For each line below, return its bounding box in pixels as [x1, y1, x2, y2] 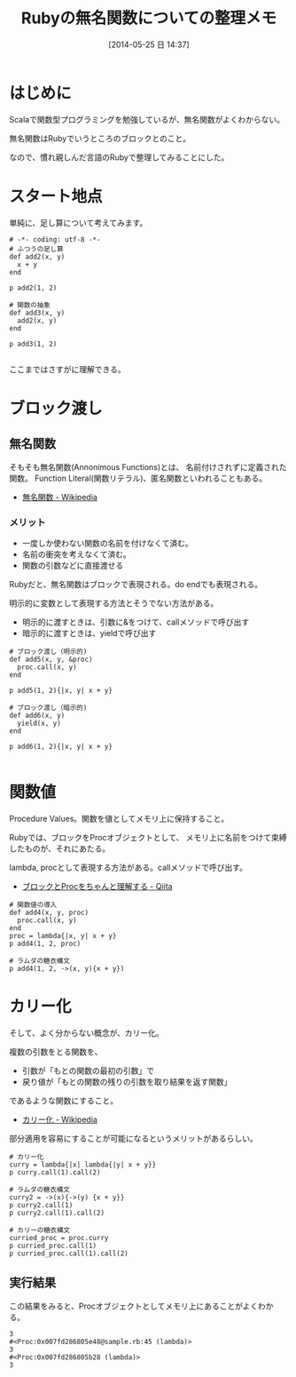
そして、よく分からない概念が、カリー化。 [9, 1027, 164, 1038]
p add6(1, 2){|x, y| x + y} [9, 742, 113, 751]
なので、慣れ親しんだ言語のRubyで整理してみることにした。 [9, 152, 230, 163]
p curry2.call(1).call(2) [9, 1208, 105, 1217]
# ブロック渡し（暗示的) [9, 703, 88, 712]
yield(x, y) [17, 719, 62, 728]
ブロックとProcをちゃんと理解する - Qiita [21, 880, 173, 891]
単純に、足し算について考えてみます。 [9, 217, 148, 227]
